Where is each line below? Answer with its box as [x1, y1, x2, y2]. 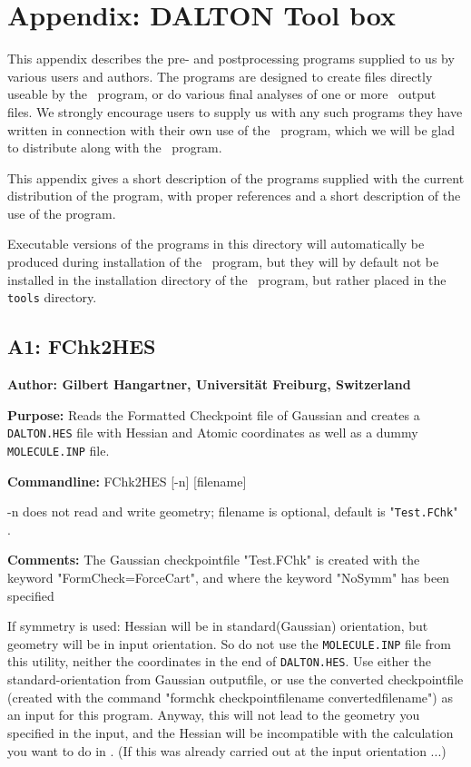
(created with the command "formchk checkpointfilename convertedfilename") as [7, 687, 453, 706]
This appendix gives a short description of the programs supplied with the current [7, 168, 465, 187]
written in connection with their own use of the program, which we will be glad [7, 120, 455, 139]
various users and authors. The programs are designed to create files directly [7, 66, 433, 85]
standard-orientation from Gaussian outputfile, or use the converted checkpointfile [7, 670, 464, 689]
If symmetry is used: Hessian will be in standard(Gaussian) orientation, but [7, 616, 428, 635]
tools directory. [7, 288, 97, 307]
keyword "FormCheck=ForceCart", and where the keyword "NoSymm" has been [7, 568, 450, 587]
